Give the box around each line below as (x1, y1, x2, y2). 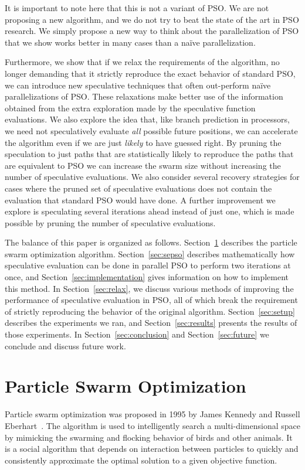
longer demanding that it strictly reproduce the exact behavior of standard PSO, (5, 67, 296, 79)
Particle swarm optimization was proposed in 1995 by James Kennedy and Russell (5, 408, 300, 420)
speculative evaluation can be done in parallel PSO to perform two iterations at (5, 259, 291, 271)
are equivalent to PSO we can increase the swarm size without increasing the (5, 159, 281, 171)
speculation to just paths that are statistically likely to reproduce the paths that (5, 148, 294, 160)
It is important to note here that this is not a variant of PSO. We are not (5, 2, 269, 13)
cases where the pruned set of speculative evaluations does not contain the (5, 182, 272, 194)
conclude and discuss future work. (5, 339, 126, 352)
